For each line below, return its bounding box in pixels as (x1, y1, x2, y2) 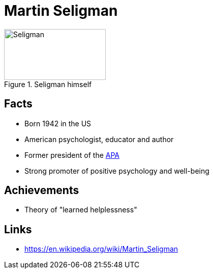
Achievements (4, 184, 79, 197)
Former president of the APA (24, 150, 120, 159)
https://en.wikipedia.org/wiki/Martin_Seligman (24, 244, 178, 254)
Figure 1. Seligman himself (4, 79, 92, 89)
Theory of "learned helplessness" (24, 205, 137, 214)
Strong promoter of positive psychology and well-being (24, 166, 209, 175)
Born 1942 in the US (24, 119, 92, 128)
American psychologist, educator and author (24, 134, 174, 144)
